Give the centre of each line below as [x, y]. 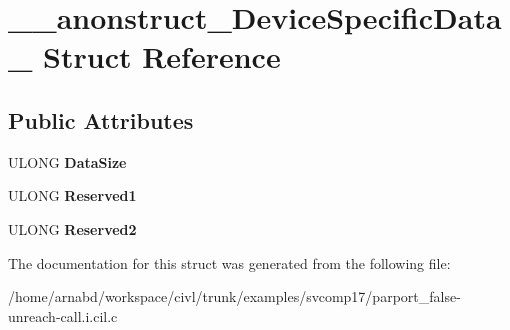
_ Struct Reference [144, 56]
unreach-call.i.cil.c [63, 315]
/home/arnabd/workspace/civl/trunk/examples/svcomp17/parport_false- [234, 296]
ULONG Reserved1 [72, 195]
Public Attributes [101, 119]
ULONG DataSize [67, 161]
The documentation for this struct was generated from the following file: [229, 262]
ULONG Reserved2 [72, 228]
